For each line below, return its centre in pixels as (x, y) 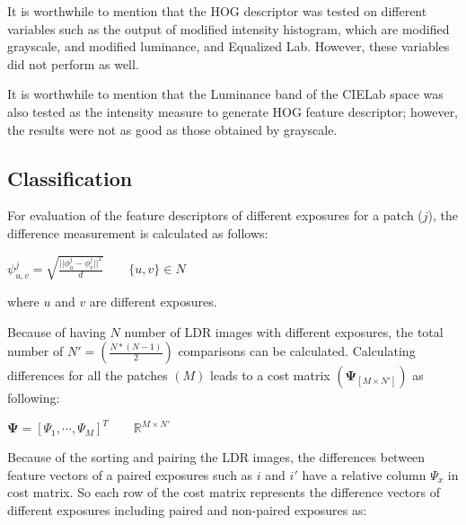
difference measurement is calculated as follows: (138, 232)
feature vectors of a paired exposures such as (130, 474)
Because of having (57, 331)
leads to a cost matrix (270, 375)
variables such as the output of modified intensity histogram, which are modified (229, 28)
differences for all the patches (88, 375)
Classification (70, 178)
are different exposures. (153, 301)
